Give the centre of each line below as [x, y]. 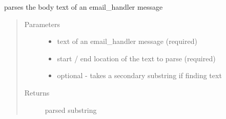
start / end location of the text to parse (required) [136, 58]
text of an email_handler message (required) [127, 41]
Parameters [42, 24]
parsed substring [71, 110]
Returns [37, 92]
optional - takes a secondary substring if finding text [139, 75]
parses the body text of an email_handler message [84, 7]
